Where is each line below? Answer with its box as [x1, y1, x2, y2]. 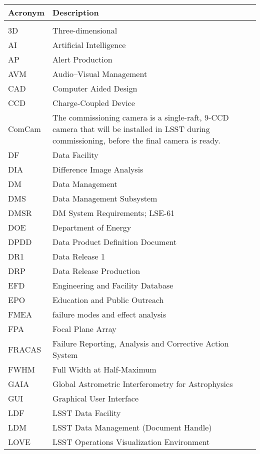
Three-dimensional [52, 24, 117, 36]
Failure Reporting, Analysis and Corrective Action [52, 337, 229, 349]
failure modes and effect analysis [52, 308, 166, 320]
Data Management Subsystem [52, 192, 157, 204]
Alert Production [52, 53, 112, 65]
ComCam [8, 123, 41, 134]
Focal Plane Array [52, 323, 116, 334]
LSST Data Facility [52, 407, 121, 418]
